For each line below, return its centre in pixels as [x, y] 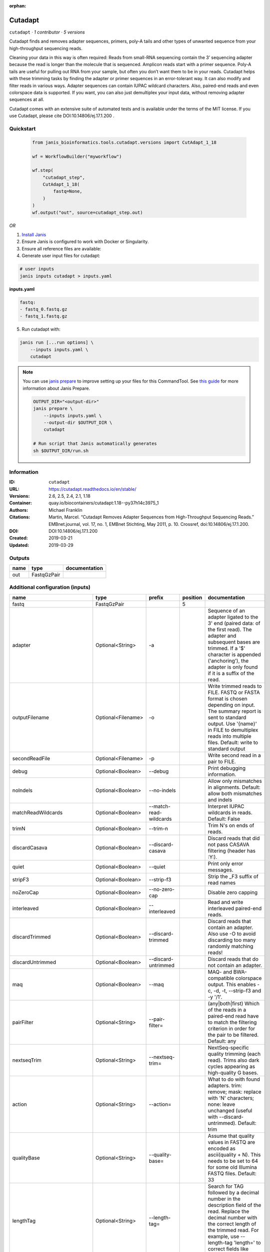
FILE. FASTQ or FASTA [234, 692]
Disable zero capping [233, 892]
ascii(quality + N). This [234, 1154]
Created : [19, 538]
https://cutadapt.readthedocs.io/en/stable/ [93, 489]
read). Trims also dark [234, 1060]
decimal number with [233, 1217]
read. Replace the [229, 1211]
